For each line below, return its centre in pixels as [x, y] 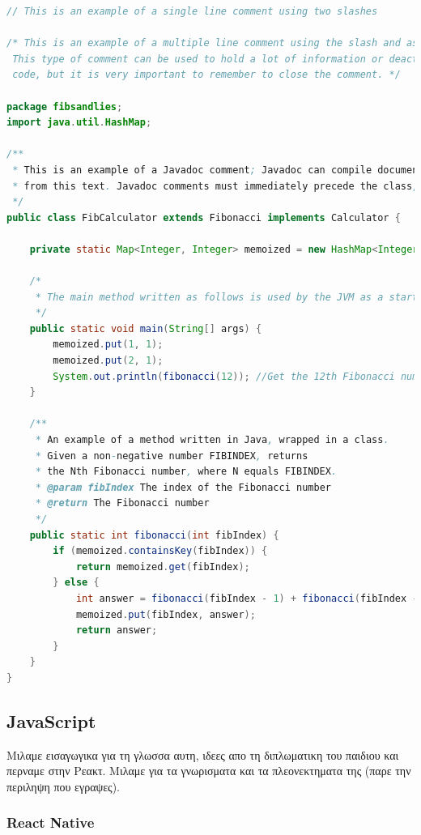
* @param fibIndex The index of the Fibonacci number [183, 487]
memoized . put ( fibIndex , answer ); [166, 614]
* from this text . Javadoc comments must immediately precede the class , [215, 186]
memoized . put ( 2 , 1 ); [108, 361]
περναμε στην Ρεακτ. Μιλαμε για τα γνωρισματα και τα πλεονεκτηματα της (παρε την [209, 771]
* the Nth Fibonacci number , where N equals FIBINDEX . [186, 472]
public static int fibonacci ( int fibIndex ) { [154, 535]
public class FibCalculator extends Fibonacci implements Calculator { [204, 217]
